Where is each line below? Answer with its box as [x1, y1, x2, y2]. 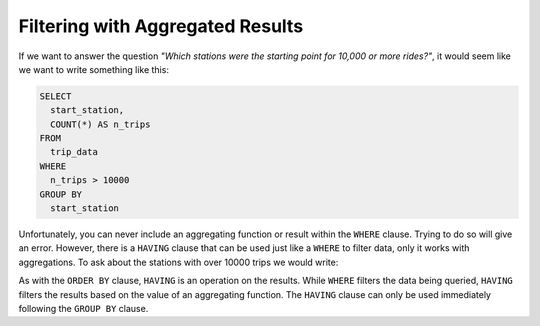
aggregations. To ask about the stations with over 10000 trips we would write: [18, 256, 339, 268]
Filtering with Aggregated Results [18, 15, 304, 37]
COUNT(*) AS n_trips [50, 118, 151, 130]
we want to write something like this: [18, 63, 170, 75]
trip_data [50, 146, 99, 158]
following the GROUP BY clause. [18, 302, 149, 314]
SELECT [39, 90, 72, 102]
